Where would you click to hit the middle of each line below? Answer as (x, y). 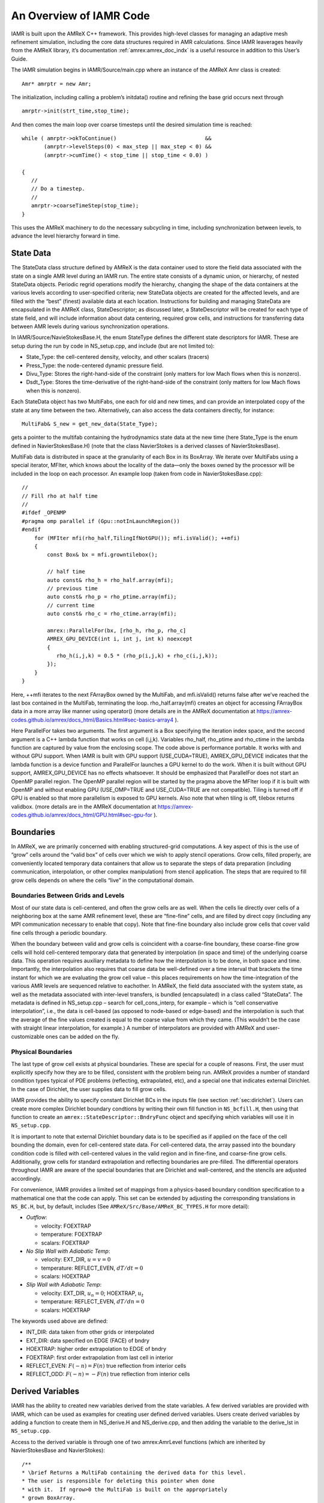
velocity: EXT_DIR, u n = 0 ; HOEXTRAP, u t (92, 1294)
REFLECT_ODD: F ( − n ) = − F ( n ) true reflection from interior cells (108, 1374)
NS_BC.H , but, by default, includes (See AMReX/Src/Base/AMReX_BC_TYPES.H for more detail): (130, 1206)
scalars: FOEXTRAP (65, 1243)
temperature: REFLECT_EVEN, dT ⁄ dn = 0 (93, 1302)
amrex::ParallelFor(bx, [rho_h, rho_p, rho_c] (117, 630)
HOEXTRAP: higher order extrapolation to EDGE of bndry (96, 1349)
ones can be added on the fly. (82, 1036)
